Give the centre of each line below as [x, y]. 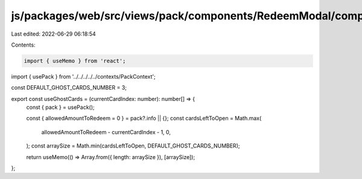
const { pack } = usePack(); [60, 107]
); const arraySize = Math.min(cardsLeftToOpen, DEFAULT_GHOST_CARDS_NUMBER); [133, 146]
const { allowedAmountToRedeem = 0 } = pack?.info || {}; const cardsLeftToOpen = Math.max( [144, 119]
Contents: [23, 45]
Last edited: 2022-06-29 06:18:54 [53, 34]
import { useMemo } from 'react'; [75, 61]
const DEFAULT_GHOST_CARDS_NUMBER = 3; [69, 88]
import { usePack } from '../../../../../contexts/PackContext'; [84, 76]
